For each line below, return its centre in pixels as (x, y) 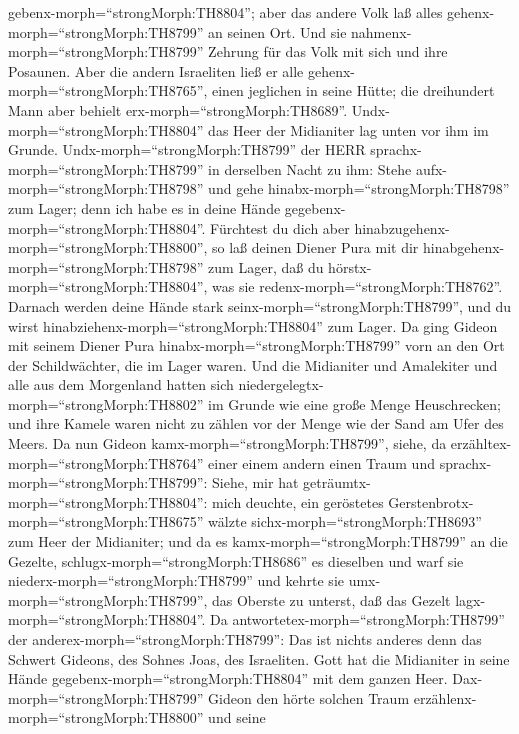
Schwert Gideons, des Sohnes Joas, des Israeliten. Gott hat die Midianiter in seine (259, 658)
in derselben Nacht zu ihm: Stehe (310, 168)
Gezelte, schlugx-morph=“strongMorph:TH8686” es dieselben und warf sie (236, 560)
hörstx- (350, 266)
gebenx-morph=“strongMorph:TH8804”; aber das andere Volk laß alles (225, 12)
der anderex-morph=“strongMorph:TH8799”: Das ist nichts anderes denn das (245, 639)
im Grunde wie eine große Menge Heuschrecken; (354, 403)
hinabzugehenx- (402, 227)
